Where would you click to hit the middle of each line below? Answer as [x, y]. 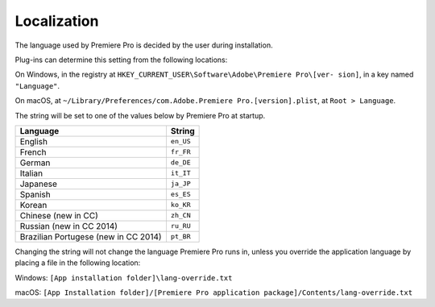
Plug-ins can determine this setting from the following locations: [121, 60]
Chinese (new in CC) [59, 215]
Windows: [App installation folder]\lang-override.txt [124, 277]
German [35, 163]
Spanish [35, 194]
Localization [57, 21]
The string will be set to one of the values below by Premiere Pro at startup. [140, 115]
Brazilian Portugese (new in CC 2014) [91, 236]
